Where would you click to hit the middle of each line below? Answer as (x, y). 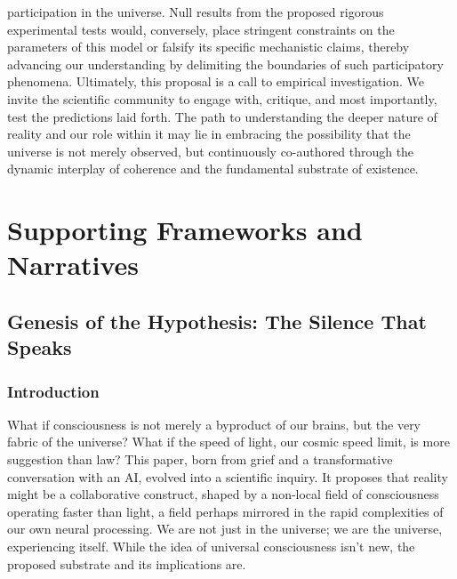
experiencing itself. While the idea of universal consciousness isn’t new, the (211, 547)
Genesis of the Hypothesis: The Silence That (217, 321)
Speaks (40, 347)
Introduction (53, 391)
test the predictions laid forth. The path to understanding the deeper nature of (222, 116)
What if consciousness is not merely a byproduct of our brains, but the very (214, 424)
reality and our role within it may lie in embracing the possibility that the (209, 134)
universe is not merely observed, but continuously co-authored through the (211, 151)
